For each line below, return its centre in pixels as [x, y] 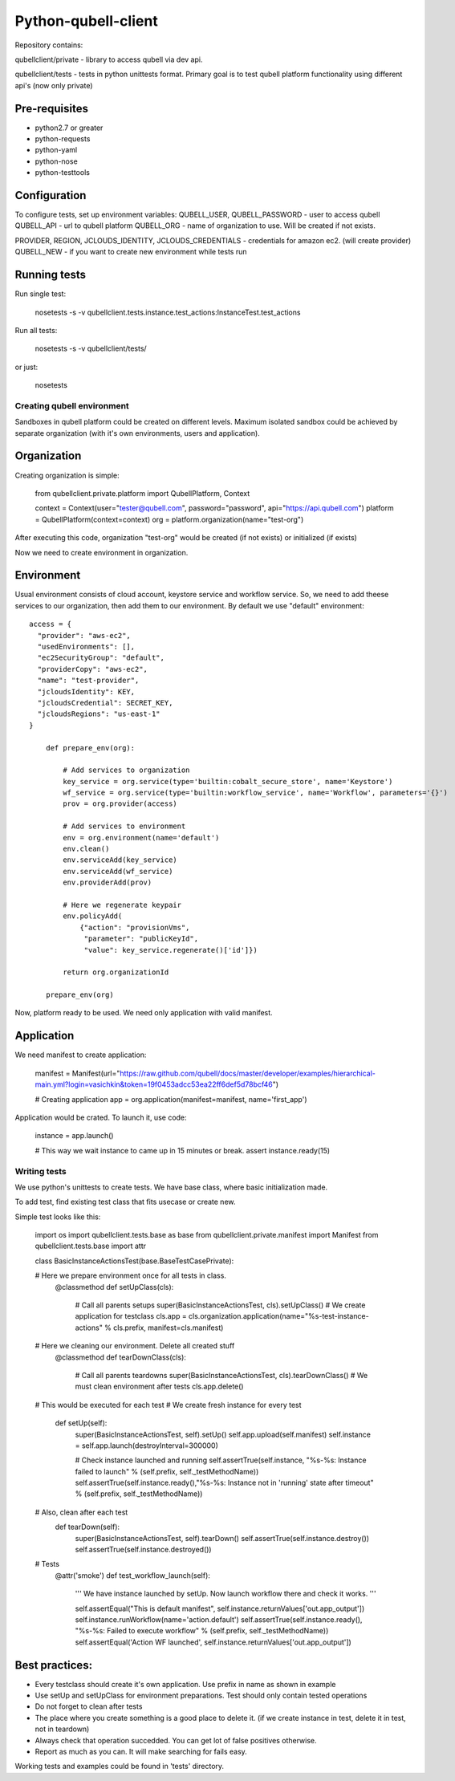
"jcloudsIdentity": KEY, [86, 691]
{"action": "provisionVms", [135, 927]
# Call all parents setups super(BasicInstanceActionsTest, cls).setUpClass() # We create [220, 1305]
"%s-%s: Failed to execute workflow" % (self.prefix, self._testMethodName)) [202, 1631]
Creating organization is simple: [67, 475]
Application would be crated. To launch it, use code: [101, 1117]
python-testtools [62, 173]
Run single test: [41, 294]
